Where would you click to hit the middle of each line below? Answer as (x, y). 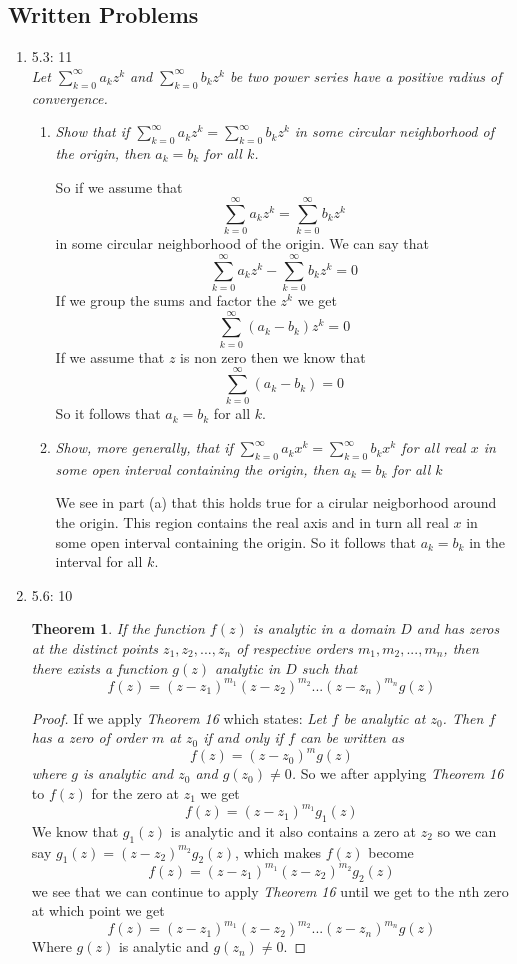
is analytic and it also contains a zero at (293, 830)
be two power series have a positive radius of (366, 75)
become (391, 851)
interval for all (99, 561)
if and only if (243, 737)
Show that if (92, 131)
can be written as (351, 737)
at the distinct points (95, 648)
